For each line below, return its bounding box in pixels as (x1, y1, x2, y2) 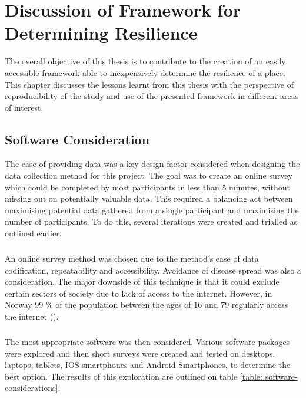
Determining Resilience (5, 21, 198, 45)
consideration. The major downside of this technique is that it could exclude (5, 275, 280, 288)
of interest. (5, 101, 44, 113)
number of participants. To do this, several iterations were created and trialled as (5, 215, 298, 228)
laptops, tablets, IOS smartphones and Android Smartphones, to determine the (5, 358, 291, 371)
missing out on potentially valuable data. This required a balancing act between (5, 192, 293, 205)
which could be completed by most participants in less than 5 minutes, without (5, 180, 290, 193)
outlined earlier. (5, 227, 62, 239)
